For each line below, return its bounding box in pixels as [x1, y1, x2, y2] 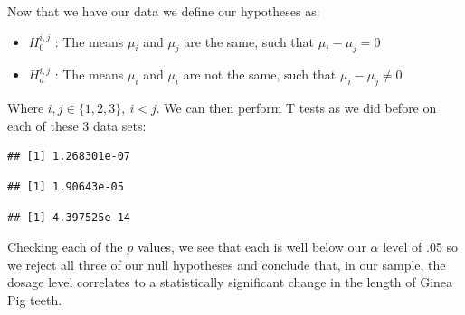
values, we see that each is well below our [137, 237, 366, 256]
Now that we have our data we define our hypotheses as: [7, 2, 320, 20]
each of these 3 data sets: [7, 116, 147, 134]
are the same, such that [184, 32, 315, 51]
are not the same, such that [183, 65, 337, 84]
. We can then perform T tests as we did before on [156, 98, 437, 117]
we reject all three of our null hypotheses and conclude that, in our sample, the [7, 255, 446, 273]
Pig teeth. [7, 290, 62, 309]
